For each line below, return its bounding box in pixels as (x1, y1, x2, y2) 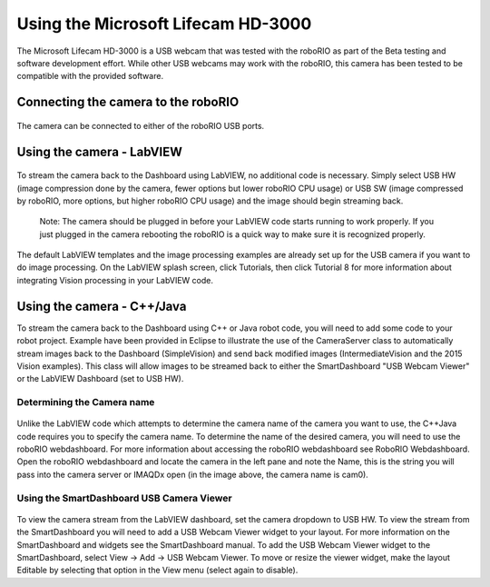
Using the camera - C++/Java (16, 298, 187, 313)
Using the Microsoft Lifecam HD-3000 (16, 14, 312, 34)
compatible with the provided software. (16, 71, 163, 82)
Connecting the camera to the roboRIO (16, 95, 240, 110)
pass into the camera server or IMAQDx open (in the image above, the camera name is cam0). (16, 469, 369, 480)
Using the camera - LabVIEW (16, 144, 183, 159)
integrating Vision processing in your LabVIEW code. (16, 274, 213, 285)
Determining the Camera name (16, 396, 155, 409)
